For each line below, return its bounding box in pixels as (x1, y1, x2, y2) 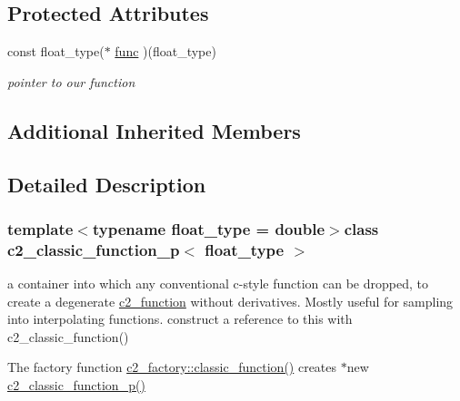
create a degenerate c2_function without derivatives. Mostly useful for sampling (7, 291, 454, 310)
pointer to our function (7, 72, 135, 91)
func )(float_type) (115, 42, 216, 61)
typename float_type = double (92, 217, 325, 240)
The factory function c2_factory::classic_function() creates (7, 357, 337, 377)
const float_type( (7, 42, 105, 61)
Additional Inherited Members (7, 116, 301, 144)
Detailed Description (7, 170, 206, 198)
